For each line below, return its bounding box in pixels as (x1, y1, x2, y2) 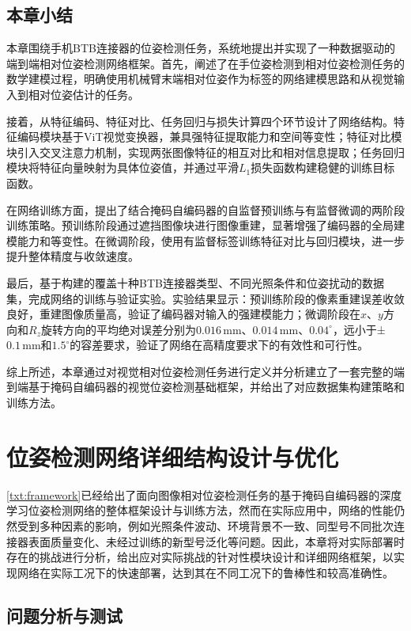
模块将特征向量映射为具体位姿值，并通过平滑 (6, 159, 239, 176)
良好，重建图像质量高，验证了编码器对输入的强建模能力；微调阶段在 (6, 306, 360, 322)
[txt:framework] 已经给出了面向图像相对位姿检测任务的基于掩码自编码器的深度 (6, 486, 402, 503)
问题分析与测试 (6, 602, 123, 627)
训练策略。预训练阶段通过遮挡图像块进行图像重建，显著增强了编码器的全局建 (6, 217, 405, 234)
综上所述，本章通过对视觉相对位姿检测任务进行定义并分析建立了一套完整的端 (6, 363, 405, 379)
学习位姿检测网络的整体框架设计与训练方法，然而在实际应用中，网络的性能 (6, 502, 394, 519)
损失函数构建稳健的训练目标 (251, 159, 395, 176)
